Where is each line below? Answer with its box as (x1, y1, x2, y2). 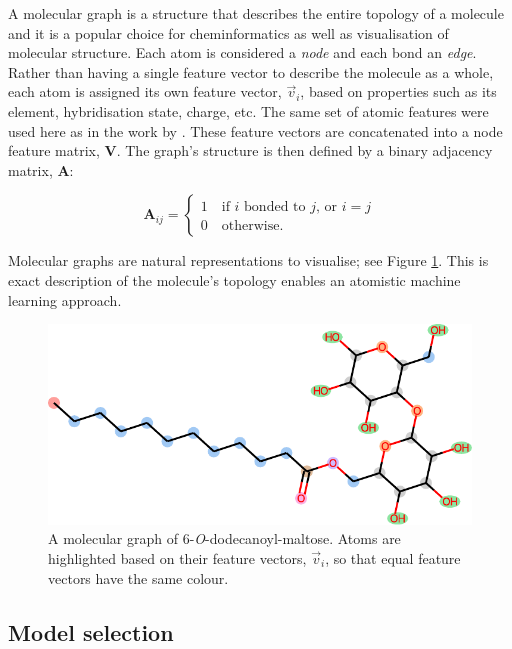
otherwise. (221, 219, 284, 234)
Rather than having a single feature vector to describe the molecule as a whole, (8, 61, 494, 82)
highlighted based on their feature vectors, (48, 547, 307, 568)
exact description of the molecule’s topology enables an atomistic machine (8, 269, 461, 290)
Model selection (8, 616, 174, 647)
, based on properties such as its (300, 81, 497, 102)
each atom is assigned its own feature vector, (8, 81, 282, 102)
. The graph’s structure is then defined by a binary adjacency (116, 140, 493, 161)
